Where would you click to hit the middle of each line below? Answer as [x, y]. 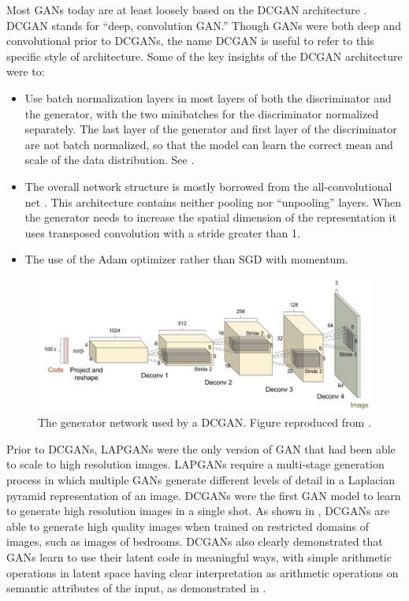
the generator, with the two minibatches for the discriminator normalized [202, 113]
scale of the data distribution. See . [110, 160]
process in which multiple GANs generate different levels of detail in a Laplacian [201, 479]
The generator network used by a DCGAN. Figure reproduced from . [204, 422]
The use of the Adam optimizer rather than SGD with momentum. [186, 259]
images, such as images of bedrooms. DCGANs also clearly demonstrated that [195, 541]
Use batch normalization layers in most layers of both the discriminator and [208, 97]
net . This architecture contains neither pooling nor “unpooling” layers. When [213, 202]
